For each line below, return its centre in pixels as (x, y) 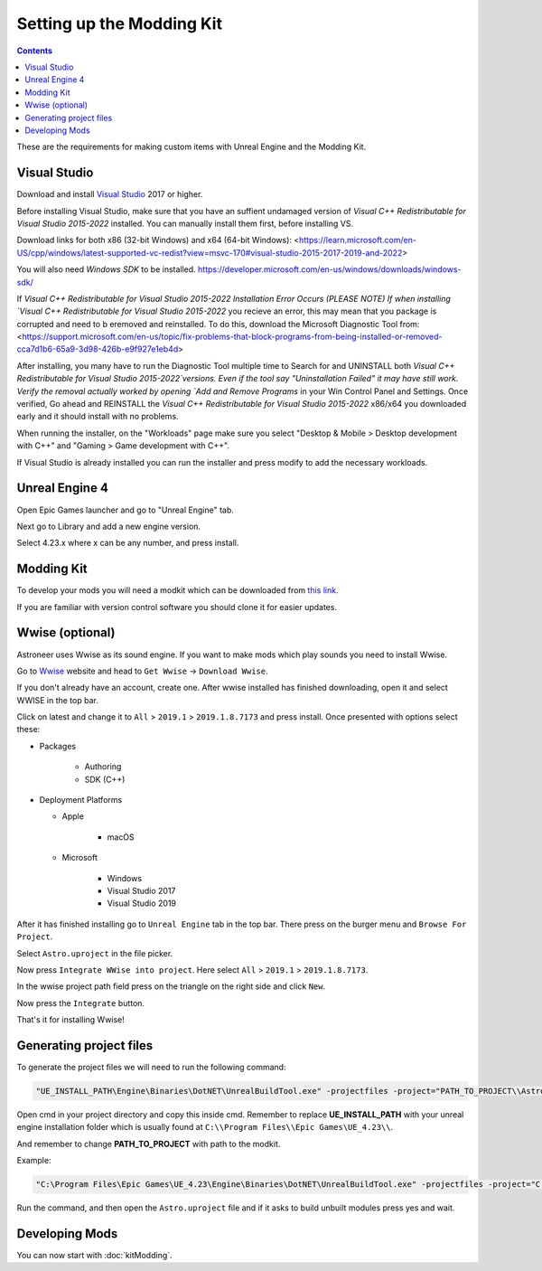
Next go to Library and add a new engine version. (109, 526)
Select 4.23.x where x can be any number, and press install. (128, 543)
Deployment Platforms (81, 800)
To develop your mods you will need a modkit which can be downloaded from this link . (178, 590)
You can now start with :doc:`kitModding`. (94, 1256)
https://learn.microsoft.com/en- (358, 240)
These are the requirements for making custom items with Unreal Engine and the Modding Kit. (192, 147)
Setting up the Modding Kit (120, 24)
